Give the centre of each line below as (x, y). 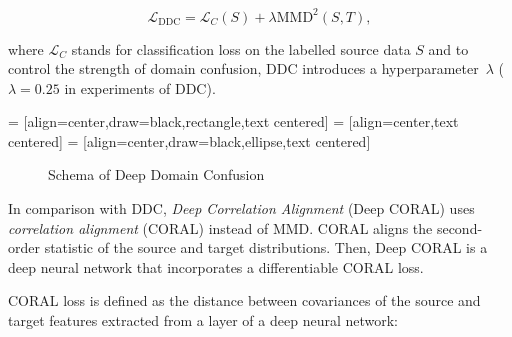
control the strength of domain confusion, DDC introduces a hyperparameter (243, 68)
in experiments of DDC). (140, 87)
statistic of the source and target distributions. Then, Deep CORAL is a (266, 247)
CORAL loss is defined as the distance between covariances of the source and (244, 300)
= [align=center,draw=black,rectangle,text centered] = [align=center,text (233, 121)
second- (459, 227)
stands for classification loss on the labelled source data (241, 48)
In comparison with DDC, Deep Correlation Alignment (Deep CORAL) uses (241, 208)
